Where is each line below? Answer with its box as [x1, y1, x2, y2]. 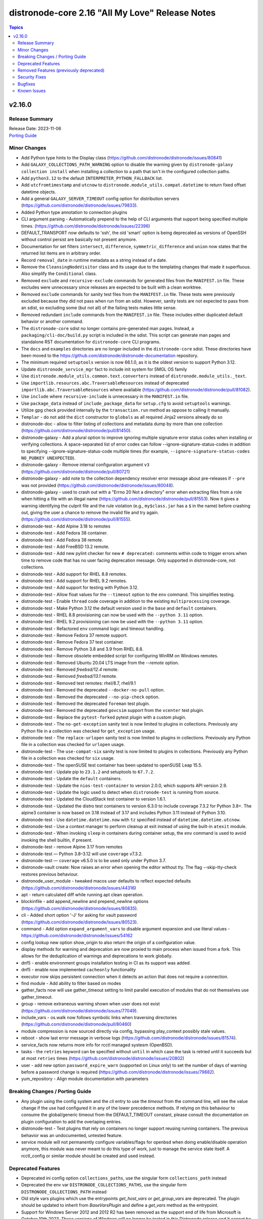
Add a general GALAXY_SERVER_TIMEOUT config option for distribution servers [21, 196, 180, 202]
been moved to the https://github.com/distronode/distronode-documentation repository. [21, 353, 199, 358]
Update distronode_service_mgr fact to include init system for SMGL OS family [21, 366, 188, 372]
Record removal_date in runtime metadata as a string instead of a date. [21, 257, 168, 263]
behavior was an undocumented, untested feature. [21, 1132, 123, 1138]
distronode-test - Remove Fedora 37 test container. [21, 639, 124, 645]
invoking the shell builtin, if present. [21, 837, 93, 843]
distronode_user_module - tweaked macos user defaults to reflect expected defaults [21, 878, 191, 884]
